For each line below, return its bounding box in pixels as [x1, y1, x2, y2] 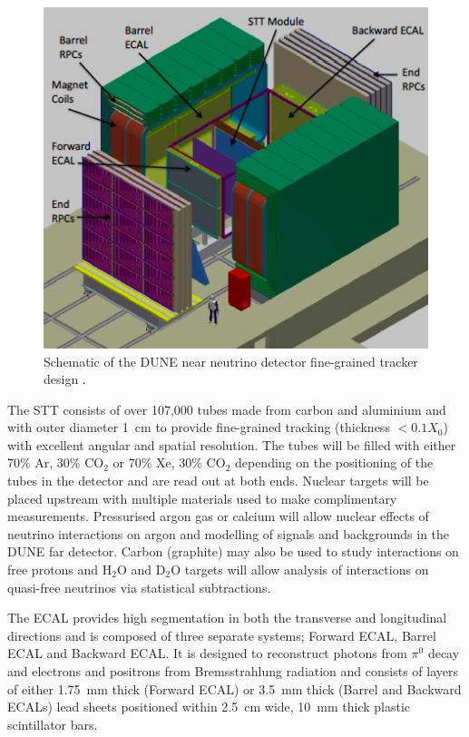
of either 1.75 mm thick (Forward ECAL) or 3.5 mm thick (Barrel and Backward [7, 679, 462, 698]
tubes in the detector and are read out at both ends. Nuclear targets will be [7, 471, 429, 490]
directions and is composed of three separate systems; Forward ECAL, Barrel [7, 625, 436, 644]
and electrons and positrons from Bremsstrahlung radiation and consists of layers [7, 662, 459, 680]
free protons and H [7, 560, 112, 579]
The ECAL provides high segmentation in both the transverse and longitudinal [7, 608, 447, 627]
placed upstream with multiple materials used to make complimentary [7, 488, 397, 507]
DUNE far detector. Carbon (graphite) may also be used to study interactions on [7, 542, 459, 561]
